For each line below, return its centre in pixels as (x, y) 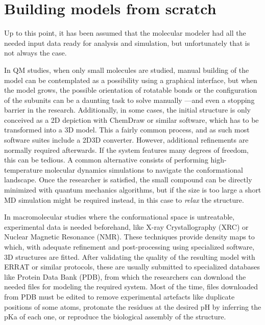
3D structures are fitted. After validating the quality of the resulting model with (130, 256)
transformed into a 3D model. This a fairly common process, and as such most (127, 130)
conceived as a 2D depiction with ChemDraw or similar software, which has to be (131, 119)
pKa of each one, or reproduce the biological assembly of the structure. (115, 317)
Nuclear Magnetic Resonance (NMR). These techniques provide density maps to (129, 237)
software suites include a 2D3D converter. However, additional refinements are (126, 140)
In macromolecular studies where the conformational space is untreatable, (119, 217)
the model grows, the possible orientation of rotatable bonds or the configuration (131, 90)
